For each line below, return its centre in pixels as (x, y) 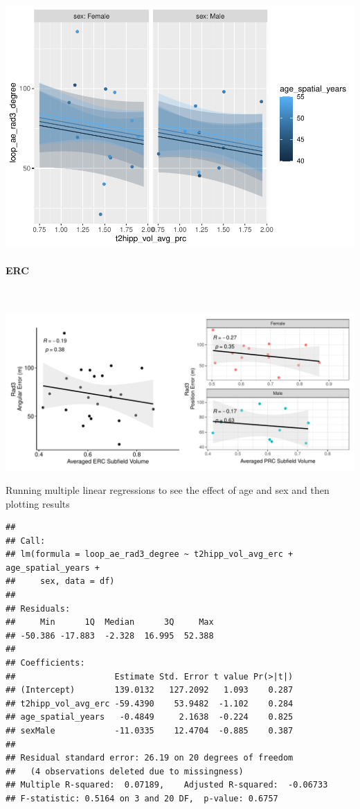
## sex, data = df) (60, 581)
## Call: (26, 541)
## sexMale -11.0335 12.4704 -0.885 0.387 (150, 731)
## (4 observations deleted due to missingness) (125, 771)
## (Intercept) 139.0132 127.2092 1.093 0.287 (150, 690)
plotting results (38, 503)
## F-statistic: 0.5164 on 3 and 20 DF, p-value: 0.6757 (142, 798)
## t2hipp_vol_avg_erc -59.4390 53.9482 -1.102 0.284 (150, 703)
